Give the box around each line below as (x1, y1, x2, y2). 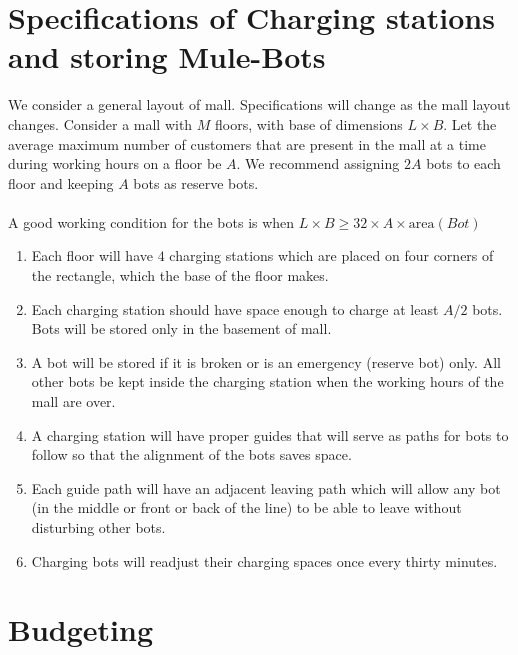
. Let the (443, 113, 497, 134)
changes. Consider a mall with (8, 113, 193, 134)
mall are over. (31, 391, 116, 412)
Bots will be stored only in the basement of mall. (31, 318, 332, 339)
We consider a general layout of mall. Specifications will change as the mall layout (8, 94, 511, 115)
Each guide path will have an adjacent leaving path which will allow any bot (31, 477, 501, 498)
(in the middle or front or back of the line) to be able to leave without (31, 497, 462, 518)
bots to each (426, 153, 501, 174)
